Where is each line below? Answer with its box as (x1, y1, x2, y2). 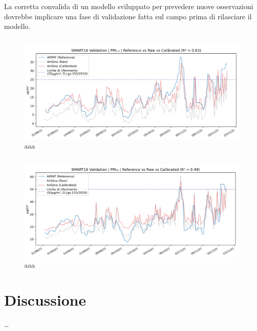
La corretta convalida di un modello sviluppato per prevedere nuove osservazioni (4, 1, 253, 11)
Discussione (4, 289, 86, 310)
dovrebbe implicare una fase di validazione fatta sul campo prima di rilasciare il (4, 11, 252, 21)
